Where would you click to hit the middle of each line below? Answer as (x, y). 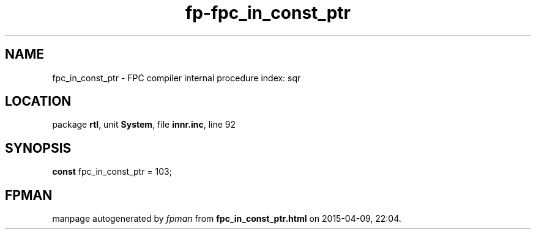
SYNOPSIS (38, 148)
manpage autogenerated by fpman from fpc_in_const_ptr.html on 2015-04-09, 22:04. (227, 219)
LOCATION (38, 101)
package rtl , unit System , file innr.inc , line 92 (144, 125)
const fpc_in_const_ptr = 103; (112, 172)
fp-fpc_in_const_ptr (268, 13)
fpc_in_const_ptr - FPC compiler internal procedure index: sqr (177, 78)
